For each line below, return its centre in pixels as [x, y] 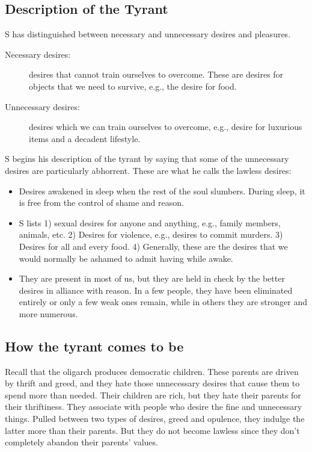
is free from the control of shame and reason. [101, 203]
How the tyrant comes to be [94, 346]
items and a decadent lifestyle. [85, 138]
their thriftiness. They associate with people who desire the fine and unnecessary [154, 407]
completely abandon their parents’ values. [81, 442]
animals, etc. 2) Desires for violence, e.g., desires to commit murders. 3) [151, 234]
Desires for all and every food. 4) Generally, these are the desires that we [153, 246]
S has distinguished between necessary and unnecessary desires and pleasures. [148, 34]
